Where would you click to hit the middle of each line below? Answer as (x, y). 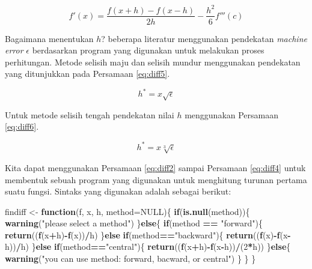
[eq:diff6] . (22, 126)
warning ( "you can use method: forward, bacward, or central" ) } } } (130, 258)
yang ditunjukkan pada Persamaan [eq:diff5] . (87, 74)
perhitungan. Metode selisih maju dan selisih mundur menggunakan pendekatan (153, 62)
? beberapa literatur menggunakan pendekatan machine (204, 38)
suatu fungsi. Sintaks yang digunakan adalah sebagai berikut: (118, 191)
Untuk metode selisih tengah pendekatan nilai (90, 114)
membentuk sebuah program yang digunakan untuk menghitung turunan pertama (156, 179)
